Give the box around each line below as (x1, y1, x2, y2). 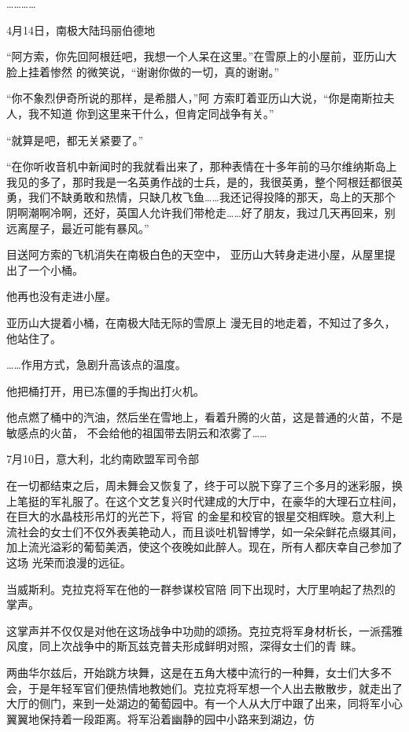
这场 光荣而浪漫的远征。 (6, 554, 131, 571)
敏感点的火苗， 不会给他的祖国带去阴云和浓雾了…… (6, 424, 267, 440)
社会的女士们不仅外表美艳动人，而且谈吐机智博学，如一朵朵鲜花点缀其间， (17, 523, 403, 539)
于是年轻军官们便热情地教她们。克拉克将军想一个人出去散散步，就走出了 (28, 679, 403, 696)
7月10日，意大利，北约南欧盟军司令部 (6, 451, 199, 467)
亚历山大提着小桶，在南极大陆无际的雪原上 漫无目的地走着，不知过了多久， (6, 314, 396, 330)
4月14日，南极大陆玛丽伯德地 (6, 21, 155, 38)
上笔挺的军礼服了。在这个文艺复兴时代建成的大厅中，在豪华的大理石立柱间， (6, 492, 403, 509)
